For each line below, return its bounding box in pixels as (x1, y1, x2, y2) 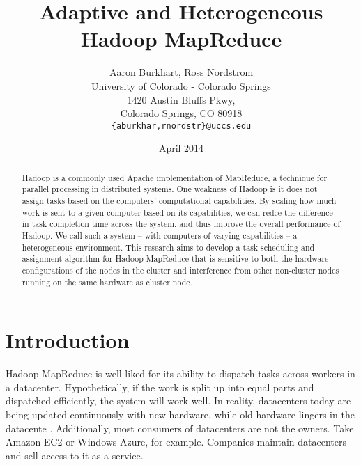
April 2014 (158, 141, 204, 155)
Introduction (6, 326, 130, 354)
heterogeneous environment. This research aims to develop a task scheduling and (22, 241, 315, 253)
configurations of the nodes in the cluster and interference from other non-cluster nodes (22, 264, 339, 276)
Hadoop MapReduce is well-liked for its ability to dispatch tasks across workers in (6, 366, 355, 381)
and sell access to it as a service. (6, 448, 144, 462)
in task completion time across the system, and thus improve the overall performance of (22, 218, 341, 230)
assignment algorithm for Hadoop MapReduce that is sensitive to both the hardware (22, 253, 329, 265)
